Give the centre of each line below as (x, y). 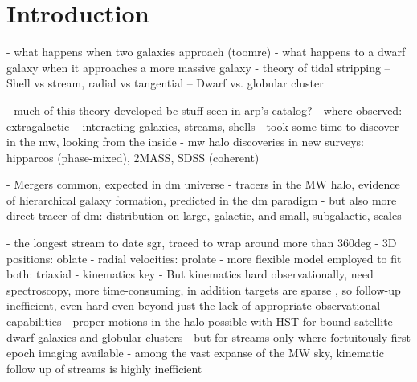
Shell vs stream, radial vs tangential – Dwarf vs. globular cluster (165, 83)
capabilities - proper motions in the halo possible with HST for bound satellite (200, 321)
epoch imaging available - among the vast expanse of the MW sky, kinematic (195, 353)
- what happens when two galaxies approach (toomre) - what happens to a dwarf (206, 52)
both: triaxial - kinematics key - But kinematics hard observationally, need (190, 274)
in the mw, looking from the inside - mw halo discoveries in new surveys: (185, 142)
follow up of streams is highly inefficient (104, 368)
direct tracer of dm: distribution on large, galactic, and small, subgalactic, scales (204, 215)
